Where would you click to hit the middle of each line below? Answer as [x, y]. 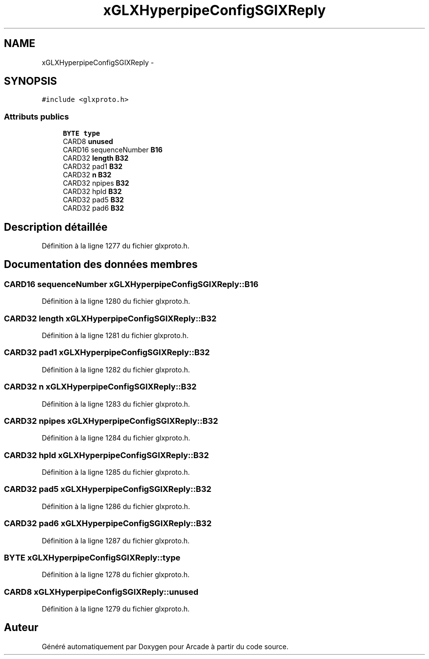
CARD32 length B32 [96, 158]
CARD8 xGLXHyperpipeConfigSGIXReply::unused [101, 592]
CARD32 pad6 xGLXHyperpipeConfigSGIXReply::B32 [108, 524]
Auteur [21, 628]
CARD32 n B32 [87, 175]
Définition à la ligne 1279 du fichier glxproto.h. [116, 609]
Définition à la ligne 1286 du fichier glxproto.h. [116, 506]
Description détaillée [56, 227]
